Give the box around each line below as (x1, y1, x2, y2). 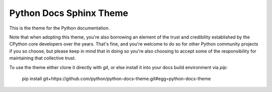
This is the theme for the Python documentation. (9, 25, 110, 31)
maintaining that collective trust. (9, 55, 76, 61)
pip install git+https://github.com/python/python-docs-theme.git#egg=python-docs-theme (22, 75, 211, 81)
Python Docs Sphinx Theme (9, 7, 128, 18)
